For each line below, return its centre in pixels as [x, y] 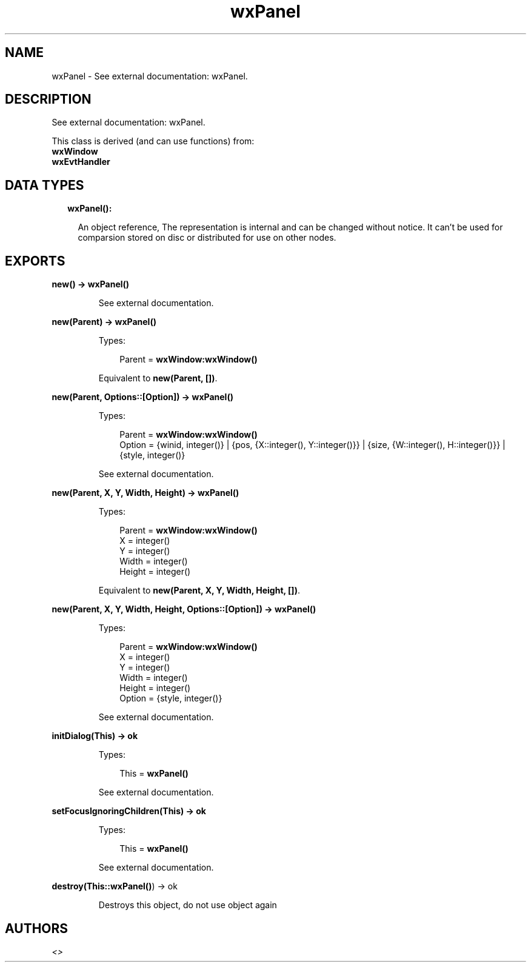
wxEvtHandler [81, 162]
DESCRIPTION [48, 99]
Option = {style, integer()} [171, 698]
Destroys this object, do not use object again [188, 905]
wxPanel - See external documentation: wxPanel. [150, 76]
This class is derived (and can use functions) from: [153, 141]
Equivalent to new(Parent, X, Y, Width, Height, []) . [199, 591]
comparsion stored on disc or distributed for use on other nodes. [207, 238]
